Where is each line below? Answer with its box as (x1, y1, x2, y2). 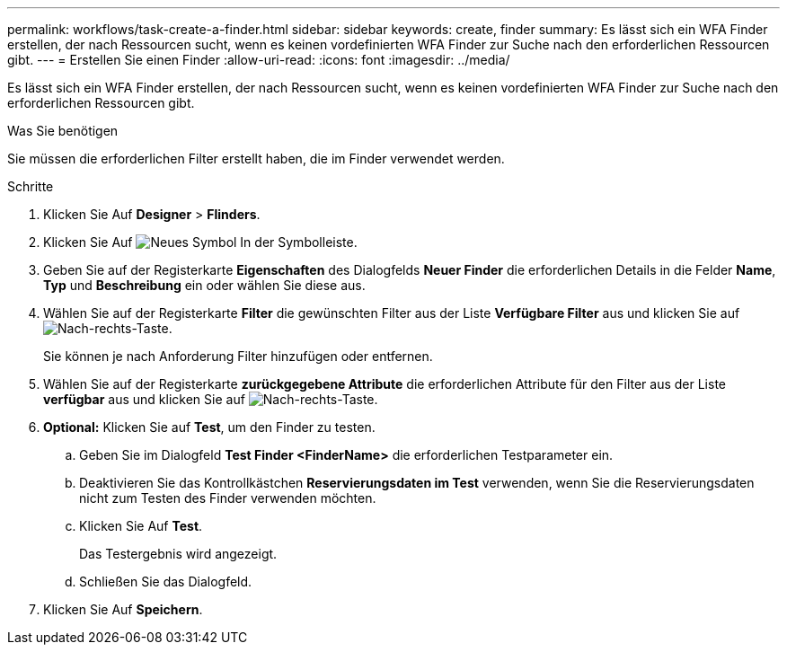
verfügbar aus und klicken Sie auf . (43, 392, 378, 407)
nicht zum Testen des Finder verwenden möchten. (79, 490, 376, 506)
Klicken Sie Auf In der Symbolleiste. (43, 234, 358, 250)
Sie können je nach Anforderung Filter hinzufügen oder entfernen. (43, 348, 433, 364)
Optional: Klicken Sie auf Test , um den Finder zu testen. (43, 419, 376, 435)
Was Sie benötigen (7, 123, 119, 138)
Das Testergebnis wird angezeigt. (79, 546, 278, 561)
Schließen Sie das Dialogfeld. (79, 574, 252, 589)
